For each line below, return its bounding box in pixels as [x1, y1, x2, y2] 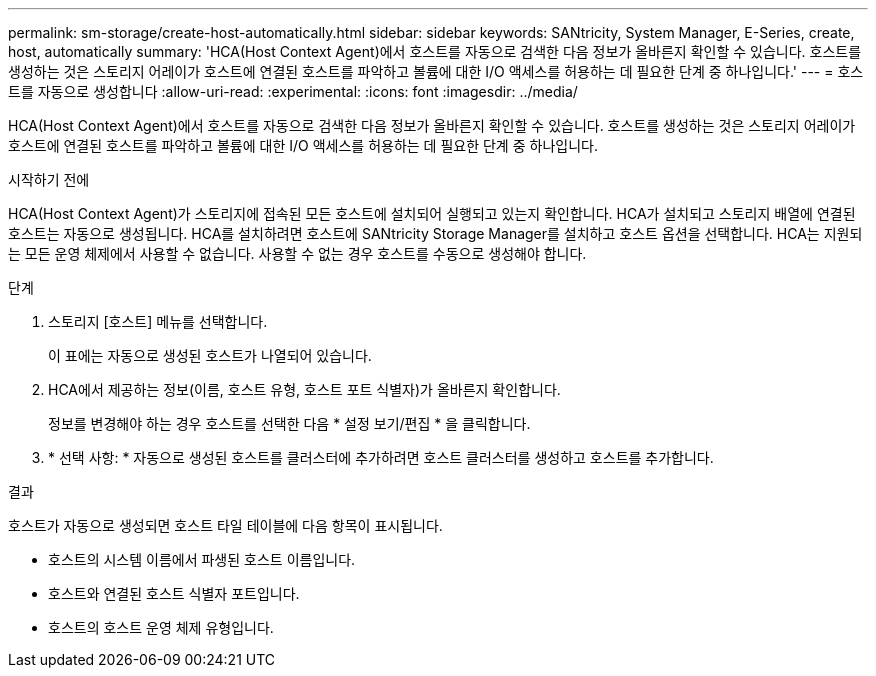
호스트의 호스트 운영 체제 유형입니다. [48, 619, 274, 636]
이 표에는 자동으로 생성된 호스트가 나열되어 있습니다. [48, 347, 372, 364]
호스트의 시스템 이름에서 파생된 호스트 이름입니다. [48, 551, 356, 568]
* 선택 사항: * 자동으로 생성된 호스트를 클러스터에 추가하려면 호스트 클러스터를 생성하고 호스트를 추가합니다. [48, 449, 714, 466]
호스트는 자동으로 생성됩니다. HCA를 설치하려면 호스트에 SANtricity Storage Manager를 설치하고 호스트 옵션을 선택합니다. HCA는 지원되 [8, 225, 863, 242]
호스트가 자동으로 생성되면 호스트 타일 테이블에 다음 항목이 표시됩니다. [8, 517, 443, 534]
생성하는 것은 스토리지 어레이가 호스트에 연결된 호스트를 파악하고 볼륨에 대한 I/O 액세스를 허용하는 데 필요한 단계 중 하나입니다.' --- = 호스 [8, 63, 864, 80]
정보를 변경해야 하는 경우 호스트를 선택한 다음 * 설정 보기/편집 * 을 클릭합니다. [48, 415, 531, 432]
